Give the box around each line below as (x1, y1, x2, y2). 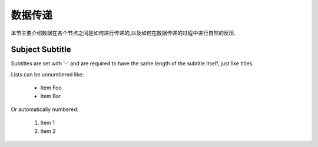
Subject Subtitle (11, 45, 71, 55)
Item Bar (40, 92, 61, 99)
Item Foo (40, 84, 62, 91)
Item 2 (40, 127, 56, 135)
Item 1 (40, 119, 55, 126)
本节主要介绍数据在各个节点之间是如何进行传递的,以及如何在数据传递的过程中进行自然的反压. (11, 29, 236, 36)
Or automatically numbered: (11, 106, 79, 113)
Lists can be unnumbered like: (11, 71, 84, 78)
